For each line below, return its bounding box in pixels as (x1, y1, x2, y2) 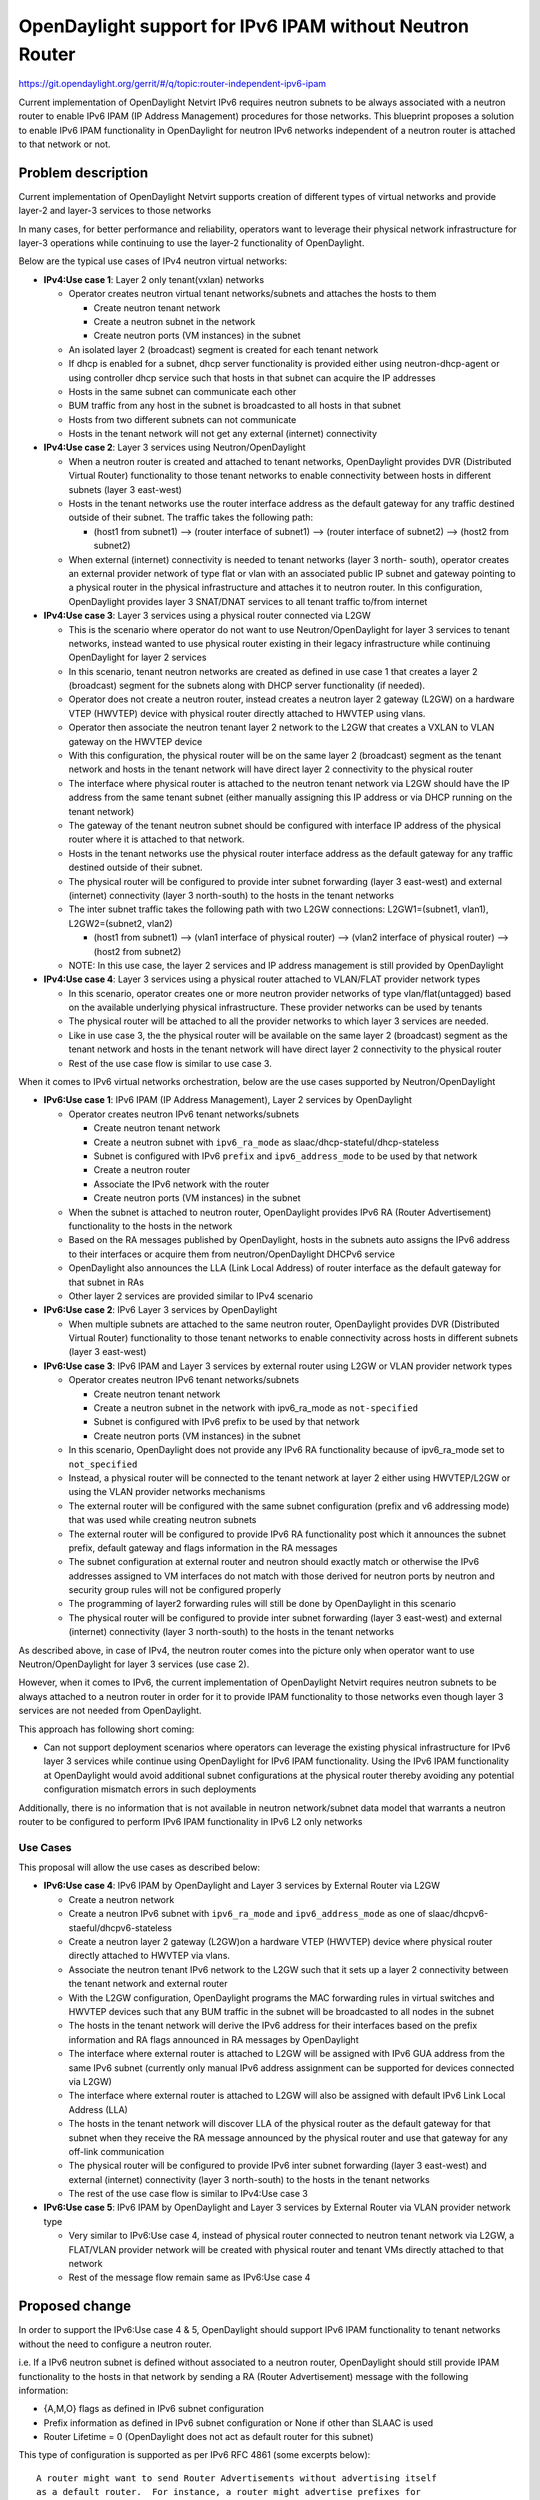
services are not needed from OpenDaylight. (18, 1705, 202, 1717)
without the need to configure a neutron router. (18, 2338, 212, 2350)
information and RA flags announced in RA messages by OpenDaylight (68, 2033, 359, 2045)
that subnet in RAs (68, 1276, 145, 1288)
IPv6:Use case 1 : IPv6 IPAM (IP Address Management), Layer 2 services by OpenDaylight (43, 1094, 412, 1106)
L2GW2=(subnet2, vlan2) (68, 917, 174, 929)
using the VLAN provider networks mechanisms (68, 1486, 266, 1498)
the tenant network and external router (68, 1978, 228, 1990)
